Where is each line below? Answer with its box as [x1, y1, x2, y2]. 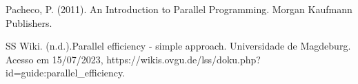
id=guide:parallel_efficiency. [6, 65, 126, 80]
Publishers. [6, 15, 52, 30]
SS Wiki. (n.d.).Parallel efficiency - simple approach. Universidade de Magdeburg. [6, 39, 351, 53]
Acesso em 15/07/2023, [6, 52, 103, 66]
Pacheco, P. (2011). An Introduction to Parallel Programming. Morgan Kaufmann [6, 2, 352, 16]
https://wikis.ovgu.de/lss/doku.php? [106, 52, 261, 66]
